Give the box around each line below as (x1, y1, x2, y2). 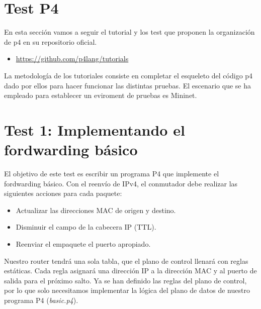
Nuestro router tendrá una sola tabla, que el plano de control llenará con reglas (4, 255, 248, 266)
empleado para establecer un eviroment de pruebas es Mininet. (4, 90, 197, 100)
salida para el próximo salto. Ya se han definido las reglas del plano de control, (4, 275, 247, 285)
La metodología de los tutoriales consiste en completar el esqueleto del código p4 (4, 70, 253, 80)
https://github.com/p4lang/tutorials (16, 53, 129, 64)
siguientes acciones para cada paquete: (4, 188, 122, 198)
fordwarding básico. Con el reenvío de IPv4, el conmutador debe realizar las (4, 178, 238, 188)
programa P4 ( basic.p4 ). (4, 294, 78, 305)
